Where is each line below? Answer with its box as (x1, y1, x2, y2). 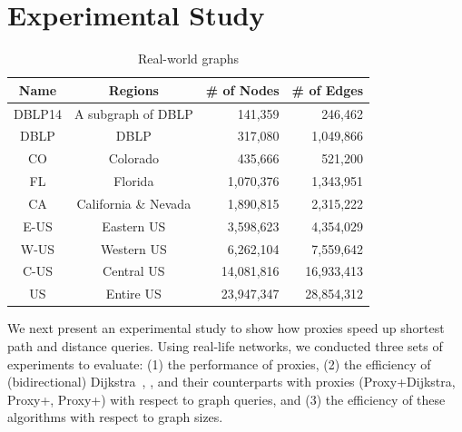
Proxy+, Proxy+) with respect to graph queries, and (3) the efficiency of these (7, 389, 446, 408)
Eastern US (102, 216, 166, 235)
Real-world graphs (137, 49, 240, 68)
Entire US (105, 284, 162, 303)
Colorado (108, 149, 159, 168)
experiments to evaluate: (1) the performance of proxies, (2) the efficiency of (7, 354, 431, 373)
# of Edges (291, 80, 364, 99)
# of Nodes (205, 80, 280, 99)
